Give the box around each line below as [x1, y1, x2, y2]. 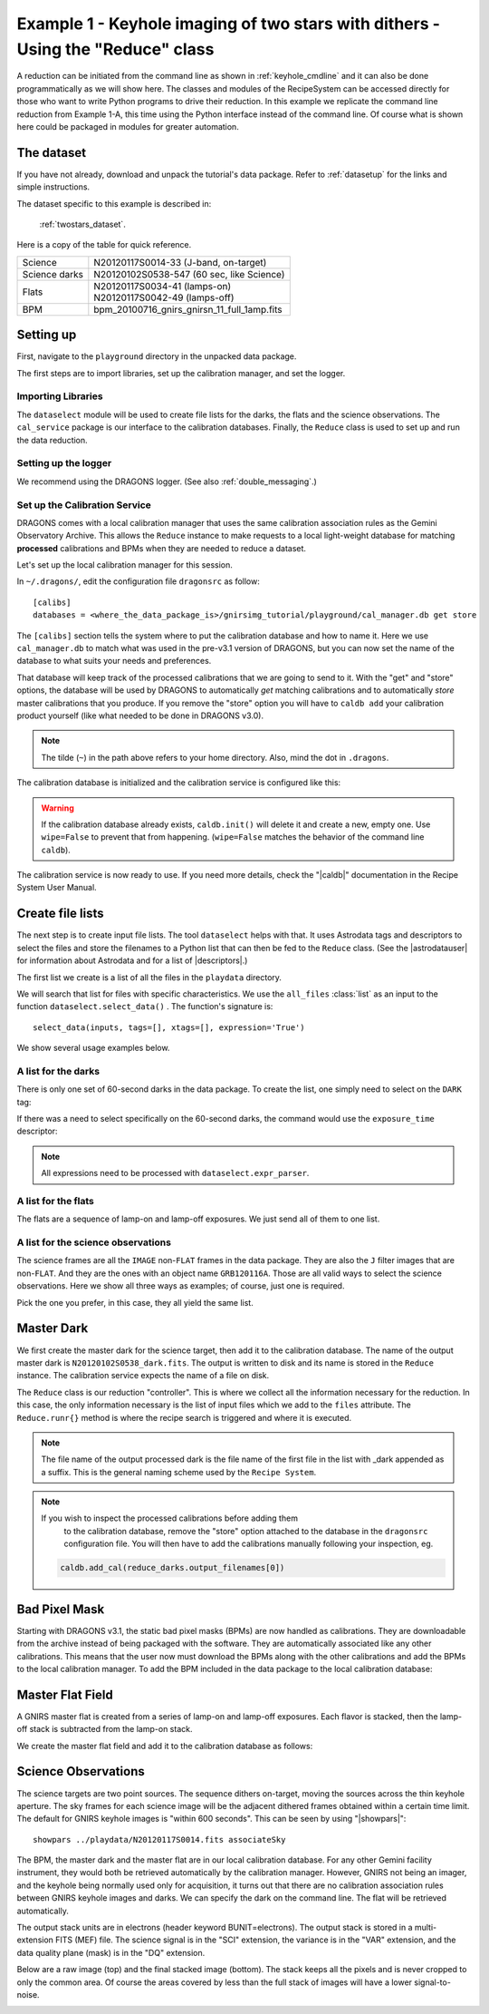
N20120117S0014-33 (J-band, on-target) [93, 256, 267, 268]
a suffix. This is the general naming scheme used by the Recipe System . [41, 1466, 317, 1477]
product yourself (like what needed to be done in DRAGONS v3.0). [16, 710, 264, 721]
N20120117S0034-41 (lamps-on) [93, 279, 232, 292]
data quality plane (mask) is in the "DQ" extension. [16, 1947, 206, 1958]
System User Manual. [16, 882, 97, 893]
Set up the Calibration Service [16, 499, 151, 511]
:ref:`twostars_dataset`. [39, 219, 126, 229]
